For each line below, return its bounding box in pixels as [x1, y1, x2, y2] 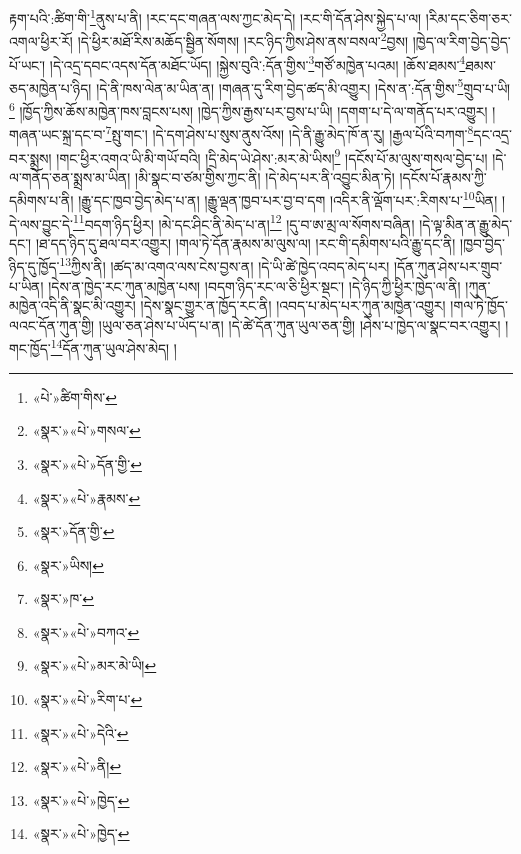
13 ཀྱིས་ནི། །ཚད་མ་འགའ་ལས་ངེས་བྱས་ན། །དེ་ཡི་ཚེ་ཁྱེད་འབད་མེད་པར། [59, 253, 390, 277]
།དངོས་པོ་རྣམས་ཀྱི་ [399, 166, 487, 187]
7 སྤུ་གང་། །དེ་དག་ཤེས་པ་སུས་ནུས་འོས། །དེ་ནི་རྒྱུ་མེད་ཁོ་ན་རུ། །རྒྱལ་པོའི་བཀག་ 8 [105, 121, 474, 144]
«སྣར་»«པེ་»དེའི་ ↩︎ [32, 722, 129, 743]
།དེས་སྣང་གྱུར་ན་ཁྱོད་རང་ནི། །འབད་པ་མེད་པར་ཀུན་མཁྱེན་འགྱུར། [140, 295, 446, 316]
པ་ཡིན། [9, 275, 44, 296]
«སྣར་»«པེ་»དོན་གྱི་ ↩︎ [32, 453, 142, 474]
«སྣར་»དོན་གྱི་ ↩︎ [32, 521, 115, 542]
